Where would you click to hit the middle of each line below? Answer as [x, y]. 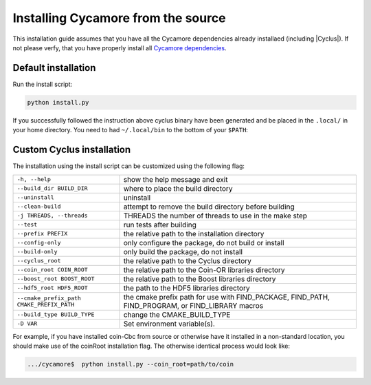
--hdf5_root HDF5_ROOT [53, 288]
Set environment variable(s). [169, 324]
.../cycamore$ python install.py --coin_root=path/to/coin [131, 364]
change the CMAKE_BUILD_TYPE [177, 315]
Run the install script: [43, 84]
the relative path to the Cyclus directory [188, 260]
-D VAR [27, 324]
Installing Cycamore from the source [119, 18]
